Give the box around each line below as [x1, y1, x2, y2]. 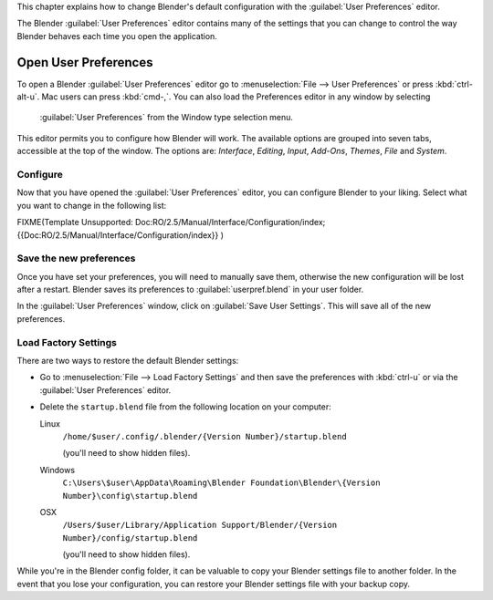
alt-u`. [16, 91, 40, 102]
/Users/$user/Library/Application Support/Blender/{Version [62, 520, 338, 531]
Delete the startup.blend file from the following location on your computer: [39, 401, 332, 412]
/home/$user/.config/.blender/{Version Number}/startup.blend [62, 431, 347, 441]
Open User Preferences [16, 55, 153, 70]
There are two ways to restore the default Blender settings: [16, 356, 239, 367]
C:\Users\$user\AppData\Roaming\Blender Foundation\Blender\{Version [62, 478, 381, 488]
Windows [39, 464, 76, 475]
